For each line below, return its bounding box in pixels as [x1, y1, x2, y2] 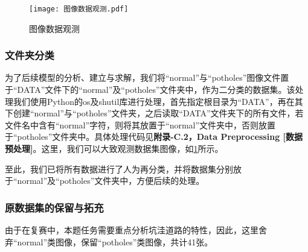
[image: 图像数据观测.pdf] [29, 5, 129, 13]
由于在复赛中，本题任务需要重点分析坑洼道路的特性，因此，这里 [5, 224, 258, 236]
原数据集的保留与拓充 [5, 200, 104, 215]
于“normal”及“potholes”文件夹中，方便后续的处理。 [5, 174, 205, 187]
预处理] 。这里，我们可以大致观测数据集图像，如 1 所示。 [5, 142, 223, 155]
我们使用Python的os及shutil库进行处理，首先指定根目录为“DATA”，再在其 [13, 95, 303, 107]
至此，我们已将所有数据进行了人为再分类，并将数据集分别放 [5, 162, 242, 175]
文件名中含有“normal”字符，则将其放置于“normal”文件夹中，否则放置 [5, 118, 276, 131]
